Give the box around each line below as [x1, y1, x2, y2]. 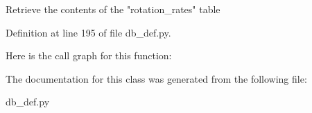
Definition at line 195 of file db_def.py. [6, 25, 171, 39]
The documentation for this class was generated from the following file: [6, 71, 307, 85]
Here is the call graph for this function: [6, 48, 172, 63]
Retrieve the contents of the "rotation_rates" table [6, 2, 220, 16]
